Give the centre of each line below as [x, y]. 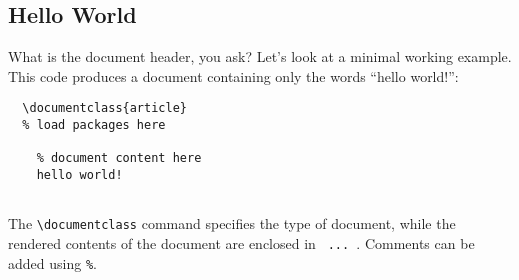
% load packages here [94, 125]
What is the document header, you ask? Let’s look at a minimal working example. [260, 56]
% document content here [119, 158]
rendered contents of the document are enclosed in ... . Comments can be [241, 242]
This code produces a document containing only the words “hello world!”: [233, 75]
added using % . [52, 262]
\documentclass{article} [104, 108]
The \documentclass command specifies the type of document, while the [232, 223]
